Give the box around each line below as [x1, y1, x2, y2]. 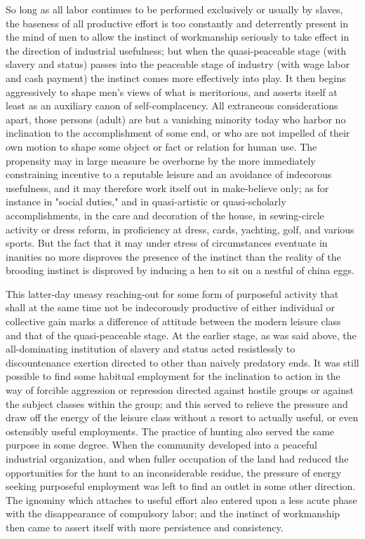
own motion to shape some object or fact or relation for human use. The [6, 139, 317, 153]
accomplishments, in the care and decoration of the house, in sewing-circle [6, 207, 324, 222]
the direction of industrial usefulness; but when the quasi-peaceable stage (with [6, 43, 347, 57]
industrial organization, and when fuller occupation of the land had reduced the [6, 451, 349, 465]
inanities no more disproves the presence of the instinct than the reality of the [6, 249, 341, 264]
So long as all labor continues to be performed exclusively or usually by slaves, [6, 2, 343, 16]
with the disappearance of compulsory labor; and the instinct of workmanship [6, 506, 340, 521]
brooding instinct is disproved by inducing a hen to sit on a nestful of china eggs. [6, 263, 354, 278]
